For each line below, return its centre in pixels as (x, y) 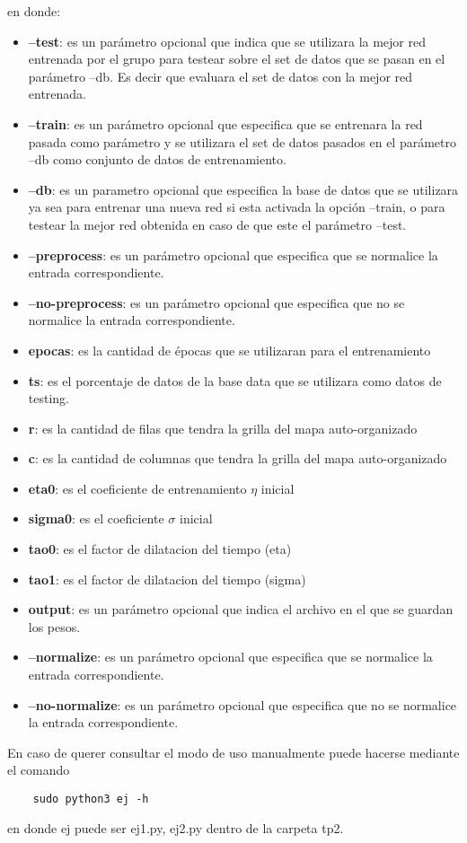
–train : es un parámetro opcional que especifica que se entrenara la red (225, 123)
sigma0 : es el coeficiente (96, 518)
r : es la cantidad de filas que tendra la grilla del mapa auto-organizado (223, 428)
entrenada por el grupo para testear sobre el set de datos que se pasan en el (237, 59)
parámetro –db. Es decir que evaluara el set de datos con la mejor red (220, 76)
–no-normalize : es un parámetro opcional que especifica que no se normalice (242, 704)
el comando (39, 770)
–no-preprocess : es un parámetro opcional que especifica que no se (216, 302)
